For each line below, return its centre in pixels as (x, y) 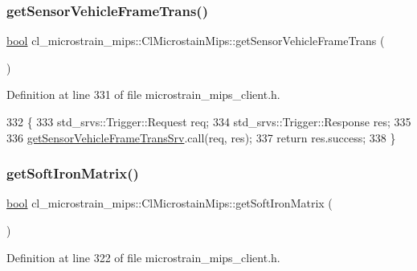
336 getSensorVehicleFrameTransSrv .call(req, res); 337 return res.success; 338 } (201, 137)
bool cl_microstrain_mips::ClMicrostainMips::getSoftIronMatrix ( (170, 203)
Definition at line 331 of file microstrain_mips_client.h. (143, 94)
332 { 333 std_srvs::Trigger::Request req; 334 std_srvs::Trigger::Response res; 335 (209, 121)
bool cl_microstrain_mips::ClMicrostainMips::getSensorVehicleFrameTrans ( (196, 41)
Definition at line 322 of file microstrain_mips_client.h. (143, 257)
